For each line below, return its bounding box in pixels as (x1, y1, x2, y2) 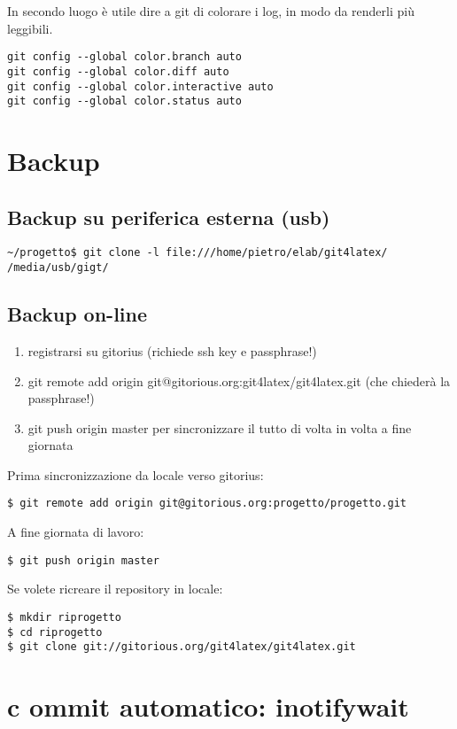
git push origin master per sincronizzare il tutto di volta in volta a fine (27, 418, 412, 437)
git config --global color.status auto (7, 95, 242, 108)
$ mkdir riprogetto (7, 610, 121, 624)
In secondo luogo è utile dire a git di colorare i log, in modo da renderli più (7, 2, 414, 19)
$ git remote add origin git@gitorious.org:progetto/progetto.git (7, 497, 407, 510)
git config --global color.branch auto (7, 50, 242, 64)
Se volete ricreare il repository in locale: (7, 579, 223, 598)
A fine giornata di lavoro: (7, 523, 144, 541)
